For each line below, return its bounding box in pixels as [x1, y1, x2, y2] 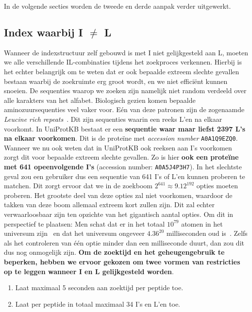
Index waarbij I [4, 24, 83, 39]
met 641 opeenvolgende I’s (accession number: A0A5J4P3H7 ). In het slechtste [4, 161, 242, 171]
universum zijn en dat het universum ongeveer [4, 228, 145, 238]
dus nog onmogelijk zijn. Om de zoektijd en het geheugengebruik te [4, 247, 225, 257]
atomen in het [181, 218, 223, 229]
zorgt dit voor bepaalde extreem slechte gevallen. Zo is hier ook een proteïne [4, 152, 239, 162]
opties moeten [196, 181, 238, 191]
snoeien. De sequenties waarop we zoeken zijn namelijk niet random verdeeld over [4, 85, 247, 96]
